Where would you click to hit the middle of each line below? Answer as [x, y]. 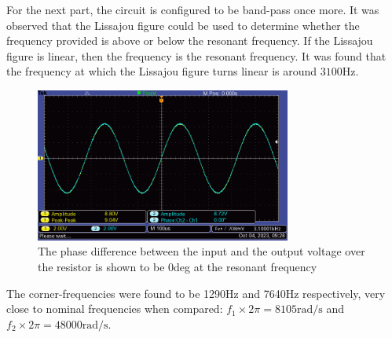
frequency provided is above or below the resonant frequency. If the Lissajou [190, 40]
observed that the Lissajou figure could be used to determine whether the [183, 25]
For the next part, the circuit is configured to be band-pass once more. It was [193, 9]
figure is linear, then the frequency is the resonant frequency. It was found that [196, 55]
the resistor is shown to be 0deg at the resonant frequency [178, 266]
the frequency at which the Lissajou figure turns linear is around [162, 71]
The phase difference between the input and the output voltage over [201, 251]
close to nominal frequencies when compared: [115, 309]
